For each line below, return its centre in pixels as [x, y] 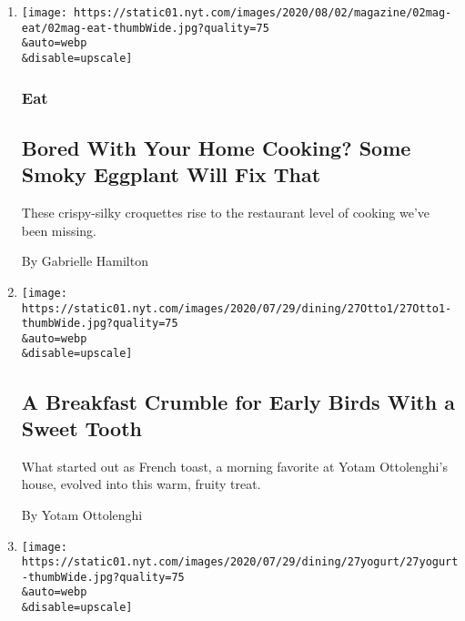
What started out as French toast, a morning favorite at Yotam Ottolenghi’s [234, 466]
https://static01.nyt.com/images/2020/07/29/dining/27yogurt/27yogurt [240, 562]
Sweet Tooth [81, 428]
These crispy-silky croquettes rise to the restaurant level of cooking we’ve [226, 213]
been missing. [59, 230]
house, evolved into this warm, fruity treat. [141, 484]
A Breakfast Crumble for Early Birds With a [238, 401]
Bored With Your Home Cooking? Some [216, 147]
